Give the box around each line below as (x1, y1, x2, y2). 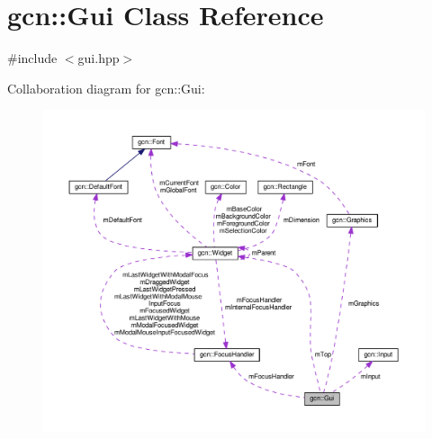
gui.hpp (77, 49, 120, 67)
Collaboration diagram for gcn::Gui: (7, 78, 205, 97)
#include (7, 49, 58, 67)
